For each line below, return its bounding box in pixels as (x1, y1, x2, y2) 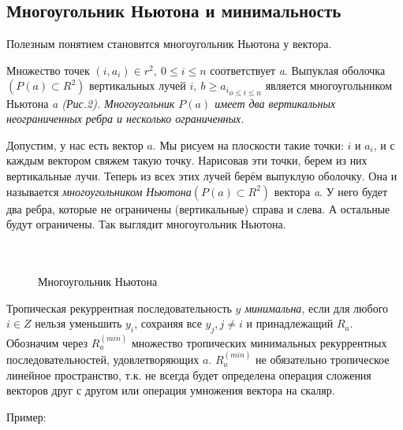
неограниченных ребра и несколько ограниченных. (6, 110, 244, 127)
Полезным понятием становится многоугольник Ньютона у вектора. (6, 35, 332, 52)
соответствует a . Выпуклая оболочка (210, 61, 386, 78)
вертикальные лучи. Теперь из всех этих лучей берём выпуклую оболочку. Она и (6, 168, 397, 184)
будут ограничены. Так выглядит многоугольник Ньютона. (6, 216, 286, 232)
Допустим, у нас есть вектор (6, 136, 144, 153)
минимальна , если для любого (244, 299, 389, 316)
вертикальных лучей (88, 77, 186, 94)
